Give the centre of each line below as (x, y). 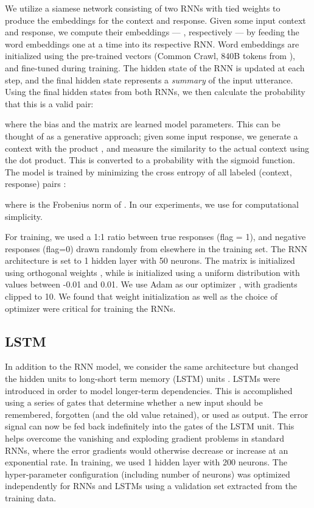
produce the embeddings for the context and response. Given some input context (155, 20)
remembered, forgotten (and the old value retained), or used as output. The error (157, 414)
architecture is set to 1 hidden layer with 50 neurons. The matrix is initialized (150, 260)
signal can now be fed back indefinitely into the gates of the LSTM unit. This (150, 426)
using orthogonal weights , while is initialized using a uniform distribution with (152, 272)
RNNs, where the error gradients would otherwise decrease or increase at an (147, 450)
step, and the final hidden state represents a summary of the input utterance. (149, 79)
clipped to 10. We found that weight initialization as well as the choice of (141, 296)
